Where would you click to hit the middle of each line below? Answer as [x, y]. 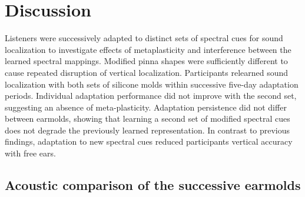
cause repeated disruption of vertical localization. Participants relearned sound [147, 72]
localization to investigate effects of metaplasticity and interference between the [148, 49]
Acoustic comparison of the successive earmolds [153, 185]
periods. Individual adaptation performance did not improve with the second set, [151, 96]
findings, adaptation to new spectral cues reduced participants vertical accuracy [149, 141]
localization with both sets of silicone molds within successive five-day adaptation [152, 84]
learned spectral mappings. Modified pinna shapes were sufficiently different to [146, 61]
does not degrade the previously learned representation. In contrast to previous [147, 130]
